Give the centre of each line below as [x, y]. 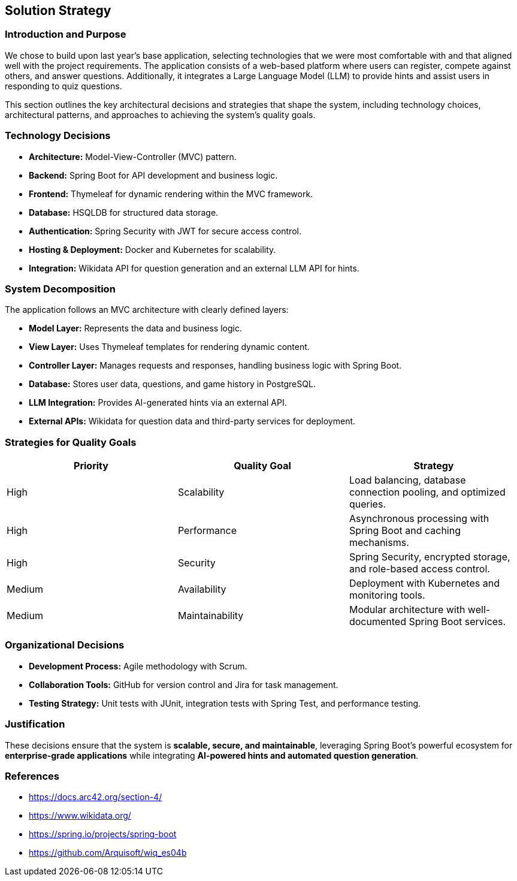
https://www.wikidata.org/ [80, 816]
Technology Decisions [58, 136]
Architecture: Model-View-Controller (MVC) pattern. [133, 156]
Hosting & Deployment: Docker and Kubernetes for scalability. [152, 249]
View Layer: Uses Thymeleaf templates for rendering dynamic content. [169, 347]
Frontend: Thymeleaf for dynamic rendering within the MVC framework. [171, 194]
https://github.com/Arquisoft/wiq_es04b [108, 853]
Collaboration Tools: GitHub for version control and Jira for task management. [184, 684]
